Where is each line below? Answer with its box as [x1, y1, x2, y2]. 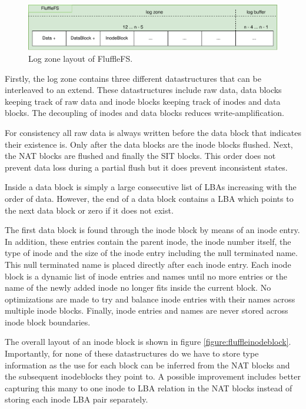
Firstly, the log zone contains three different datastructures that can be [5, 72, 261, 84]
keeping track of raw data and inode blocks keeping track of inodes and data [5, 95, 281, 107]
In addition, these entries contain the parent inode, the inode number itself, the [5, 235, 291, 247]
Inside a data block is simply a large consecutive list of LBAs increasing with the [5, 181, 297, 193]
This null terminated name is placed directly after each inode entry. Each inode [5, 258, 291, 270]
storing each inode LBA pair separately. [5, 393, 148, 405]
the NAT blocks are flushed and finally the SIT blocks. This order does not [5, 149, 276, 162]
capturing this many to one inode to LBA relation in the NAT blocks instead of [5, 381, 292, 394]
